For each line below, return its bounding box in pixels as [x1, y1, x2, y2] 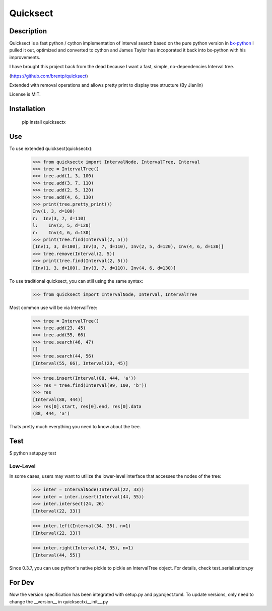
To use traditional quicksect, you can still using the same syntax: [9, 278, 144, 284]
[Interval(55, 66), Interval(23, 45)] [32, 360, 128, 366]
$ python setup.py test [9, 450, 56, 456]
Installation [9, 105, 45, 113]
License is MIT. [9, 91, 41, 97]
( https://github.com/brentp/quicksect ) [9, 73, 88, 79]
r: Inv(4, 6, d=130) [32, 230, 92, 235]
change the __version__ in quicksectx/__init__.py [9, 598, 108, 604]
